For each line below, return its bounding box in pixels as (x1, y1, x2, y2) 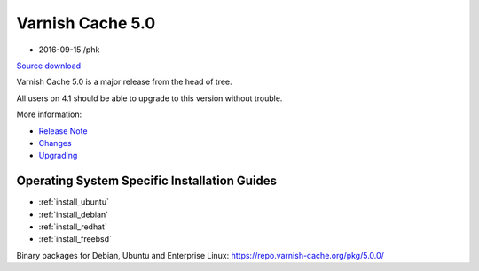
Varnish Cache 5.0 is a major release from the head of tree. (16, 76, 232, 88)
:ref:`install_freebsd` (38, 234, 113, 244)
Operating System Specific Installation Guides (16, 174, 278, 189)
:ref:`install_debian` (38, 209, 109, 220)
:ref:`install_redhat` (38, 221, 108, 232)
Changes (38, 137, 72, 148)
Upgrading (38, 151, 78, 161)
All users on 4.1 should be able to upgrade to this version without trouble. (16, 93, 283, 104)
